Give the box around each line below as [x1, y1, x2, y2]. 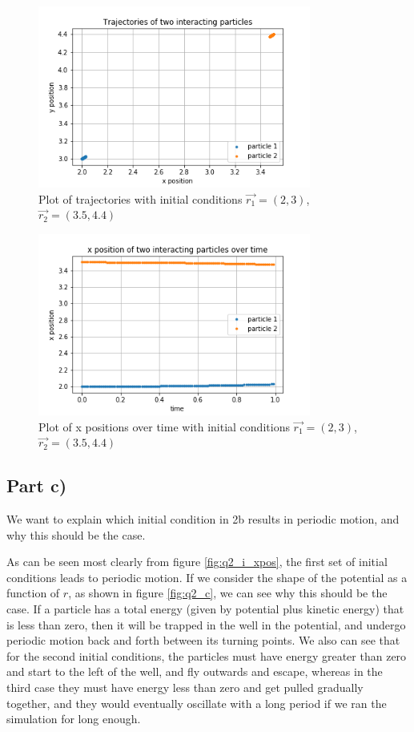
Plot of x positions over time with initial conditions [38, 418, 290, 435]
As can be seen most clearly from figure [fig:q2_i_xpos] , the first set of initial [6, 553, 388, 570]
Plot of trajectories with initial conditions [38, 190, 243, 207]
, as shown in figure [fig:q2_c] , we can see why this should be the [68, 584, 388, 601]
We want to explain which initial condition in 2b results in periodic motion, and [6, 511, 400, 528]
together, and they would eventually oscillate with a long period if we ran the [6, 694, 387, 711]
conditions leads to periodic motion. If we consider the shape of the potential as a [6, 568, 408, 585]
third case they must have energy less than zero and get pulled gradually [6, 678, 364, 695]
